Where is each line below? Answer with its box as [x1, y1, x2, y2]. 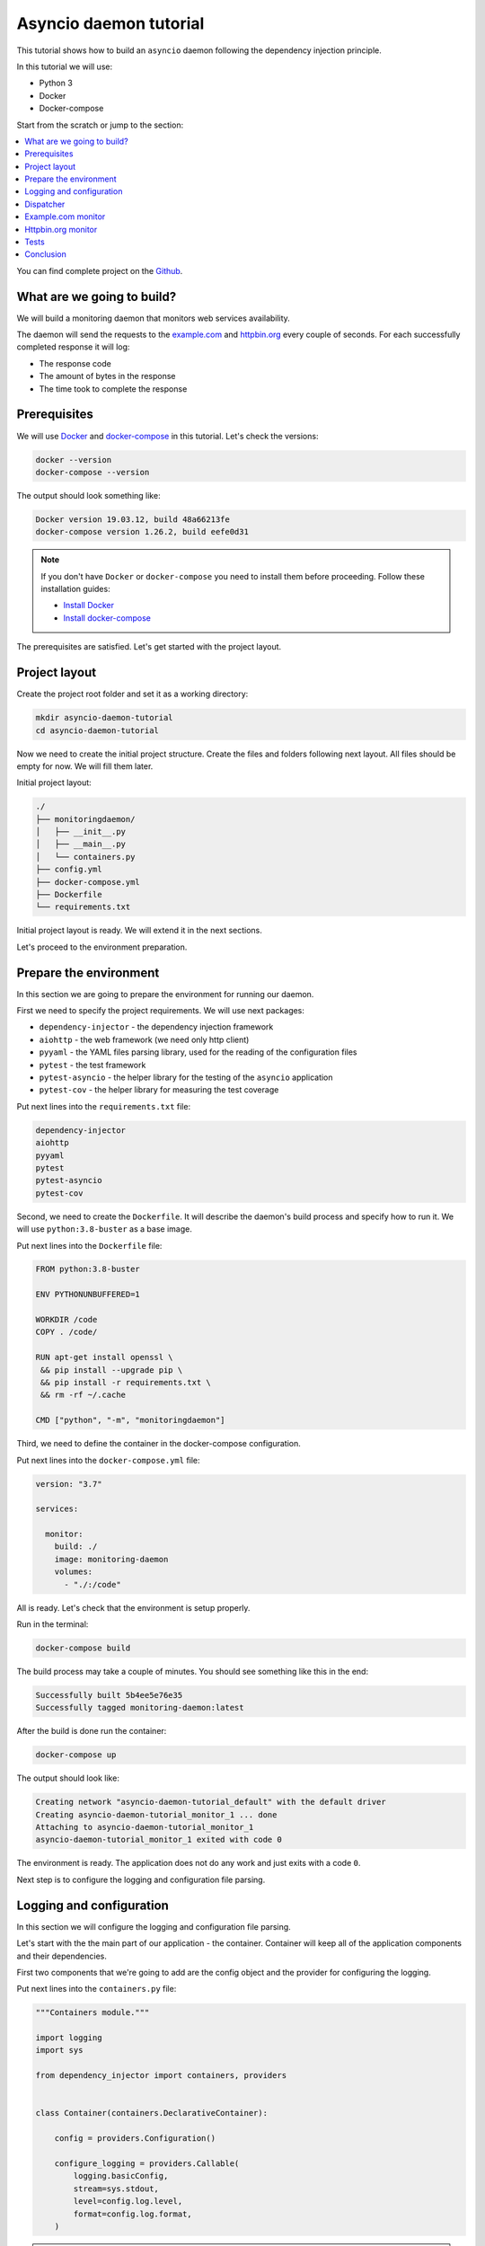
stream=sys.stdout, [73, 2183, 159, 2194]
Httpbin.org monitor [24, 224, 98, 234]
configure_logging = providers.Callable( [54, 2159, 240, 2169]
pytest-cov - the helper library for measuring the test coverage [39, 1084, 279, 1095]
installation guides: [40, 584, 111, 595]
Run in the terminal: [16, 1619, 89, 1630]
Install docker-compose [63, 612, 152, 623]
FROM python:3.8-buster [35, 1264, 141, 1275]
